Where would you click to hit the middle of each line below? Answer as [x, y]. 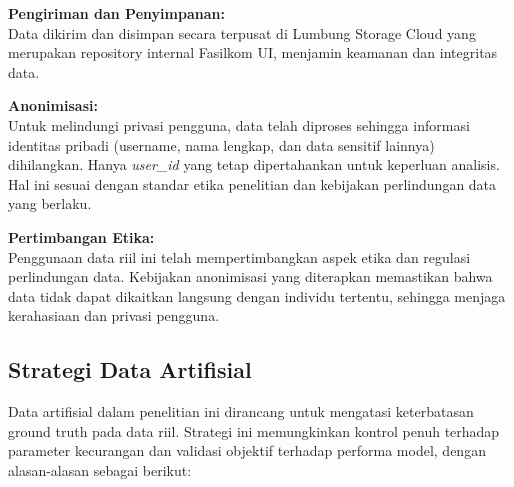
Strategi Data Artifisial [130, 369]
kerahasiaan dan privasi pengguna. [114, 315]
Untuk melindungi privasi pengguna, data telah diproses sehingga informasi [239, 124]
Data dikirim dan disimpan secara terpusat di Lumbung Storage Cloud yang [242, 32]
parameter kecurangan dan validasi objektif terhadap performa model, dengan [247, 450]
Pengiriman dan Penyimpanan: [116, 13]
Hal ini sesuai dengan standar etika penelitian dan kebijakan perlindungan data [252, 183]
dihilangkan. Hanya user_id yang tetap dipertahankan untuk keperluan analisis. [254, 164]
